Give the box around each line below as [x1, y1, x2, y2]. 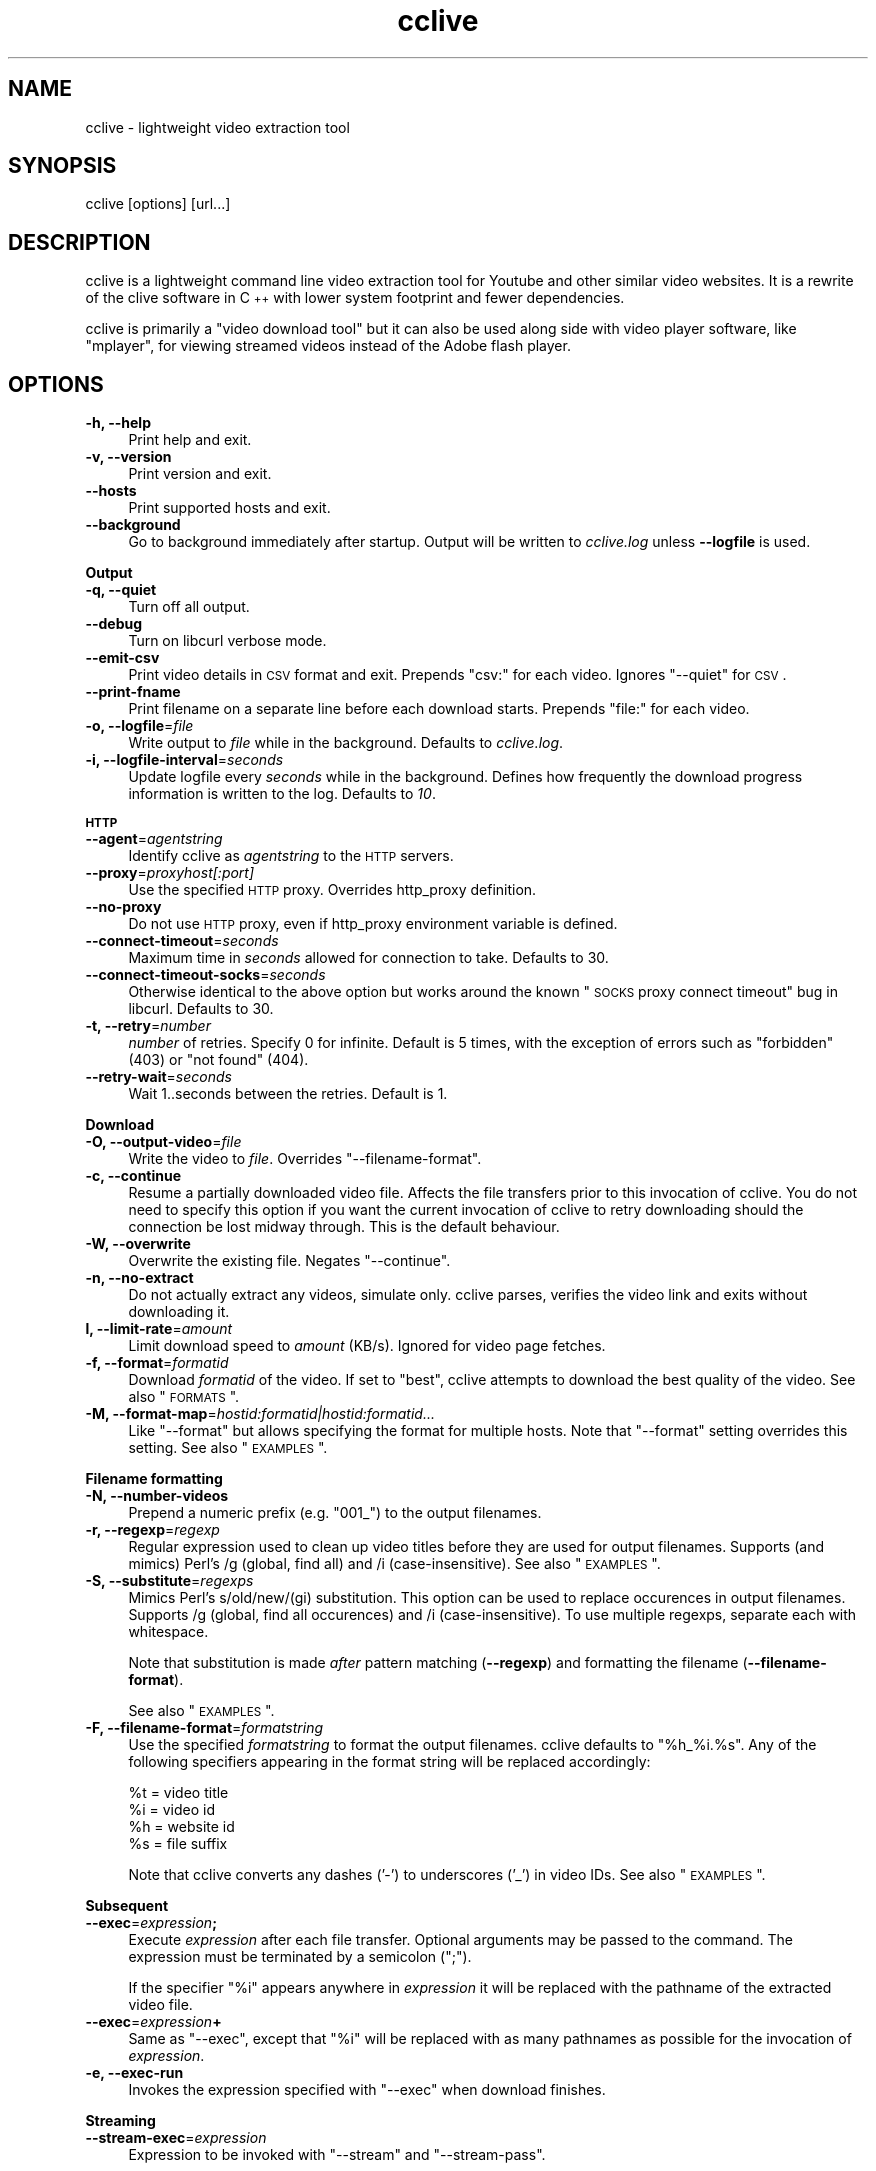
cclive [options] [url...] [85, 195, 231, 213]
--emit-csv [85, 649, 160, 667]
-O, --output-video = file [85, 1133, 242, 1151]
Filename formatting [85, 1470, 223, 1488]
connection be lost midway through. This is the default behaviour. [128, 1218, 560, 1236]
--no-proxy [85, 898, 162, 916]
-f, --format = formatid [85, 1354, 229, 1372]
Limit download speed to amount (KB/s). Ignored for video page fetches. [128, 1337, 606, 1355]
